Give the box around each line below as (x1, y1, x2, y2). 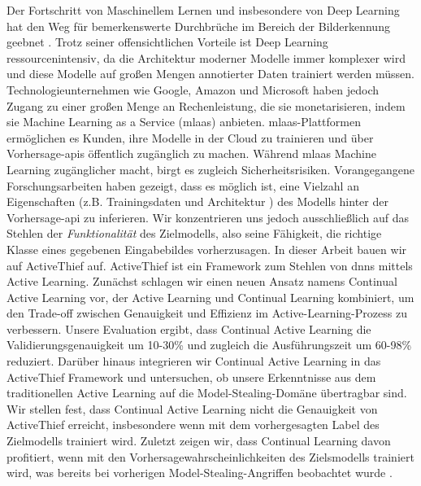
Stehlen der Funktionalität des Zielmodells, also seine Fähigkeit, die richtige (7, 225, 382, 242)
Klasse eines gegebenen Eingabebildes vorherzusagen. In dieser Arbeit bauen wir (7, 240, 407, 257)
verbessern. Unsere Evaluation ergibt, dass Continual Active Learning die (7, 320, 371, 337)
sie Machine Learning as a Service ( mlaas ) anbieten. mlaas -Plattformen (7, 113, 361, 130)
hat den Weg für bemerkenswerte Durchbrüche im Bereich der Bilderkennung (7, 17, 390, 34)
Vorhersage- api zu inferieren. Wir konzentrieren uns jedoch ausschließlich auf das (7, 208, 409, 225)
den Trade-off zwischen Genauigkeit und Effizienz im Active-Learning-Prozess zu (7, 304, 407, 322)
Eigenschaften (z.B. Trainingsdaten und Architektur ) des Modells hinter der (7, 193, 388, 210)
